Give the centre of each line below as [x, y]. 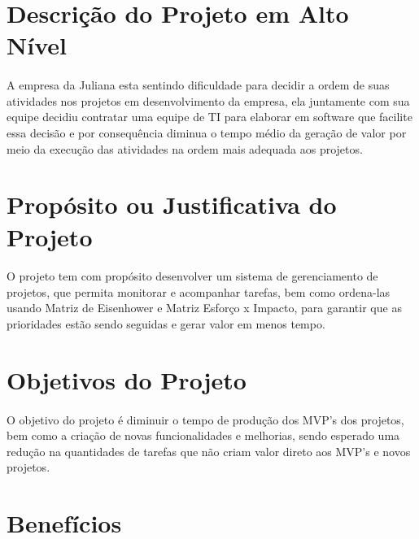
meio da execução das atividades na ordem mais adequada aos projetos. [185, 148]
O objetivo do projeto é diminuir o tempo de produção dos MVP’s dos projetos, [205, 419]
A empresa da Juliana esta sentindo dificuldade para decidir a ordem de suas [198, 85]
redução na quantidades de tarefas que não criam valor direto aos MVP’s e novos [209, 451]
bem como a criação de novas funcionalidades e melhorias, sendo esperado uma [203, 435]
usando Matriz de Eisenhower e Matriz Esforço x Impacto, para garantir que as [204, 308]
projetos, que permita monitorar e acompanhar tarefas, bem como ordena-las [199, 291]
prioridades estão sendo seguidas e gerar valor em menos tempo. [166, 324]
